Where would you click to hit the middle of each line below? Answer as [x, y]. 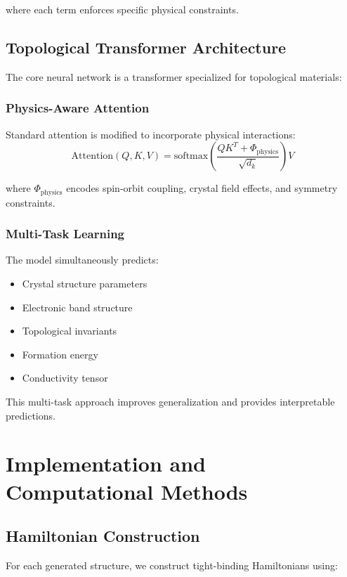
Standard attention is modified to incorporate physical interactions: [151, 134]
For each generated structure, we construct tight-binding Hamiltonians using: [172, 565]
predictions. [31, 415]
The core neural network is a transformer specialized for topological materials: [174, 76]
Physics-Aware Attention [78, 108]
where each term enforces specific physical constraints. [122, 9]
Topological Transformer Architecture [146, 47]
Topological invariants [70, 331]
